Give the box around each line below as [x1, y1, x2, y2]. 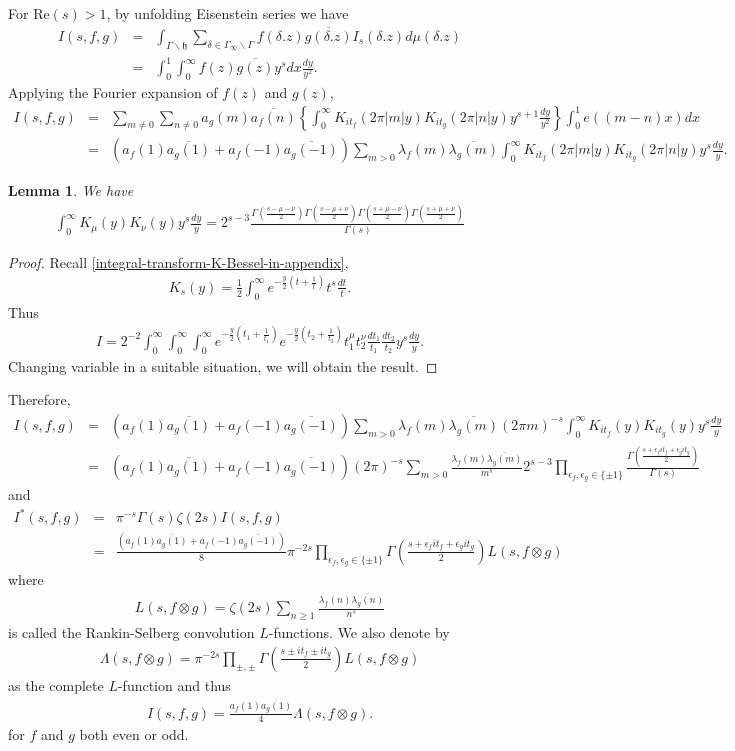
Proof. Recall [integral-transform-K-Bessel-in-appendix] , [8, 251, 349, 272]
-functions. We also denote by [268, 622, 450, 643]
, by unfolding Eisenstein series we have [106, 3, 349, 23]
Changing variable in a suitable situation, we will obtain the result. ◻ [8, 355, 438, 376]
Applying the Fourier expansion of [8, 81, 218, 102]
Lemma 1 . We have [8, 180, 134, 201]
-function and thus [117, 674, 231, 695]
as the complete [8, 674, 104, 695]
